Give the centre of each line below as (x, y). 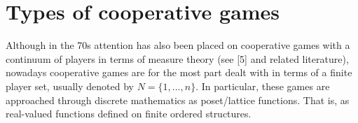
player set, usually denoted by (70, 86)
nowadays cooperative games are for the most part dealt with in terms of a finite (179, 72)
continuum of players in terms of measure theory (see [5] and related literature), (177, 58)
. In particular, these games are (263, 86)
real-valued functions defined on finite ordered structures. (129, 114)
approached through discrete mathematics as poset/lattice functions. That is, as (178, 100)
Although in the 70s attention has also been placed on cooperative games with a (178, 45)
